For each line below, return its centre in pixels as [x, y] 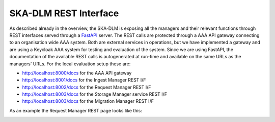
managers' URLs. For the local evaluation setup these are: [70, 64]
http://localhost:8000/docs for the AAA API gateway [77, 73]
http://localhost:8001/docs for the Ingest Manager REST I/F [84, 80]
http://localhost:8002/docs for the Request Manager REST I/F [87, 87]
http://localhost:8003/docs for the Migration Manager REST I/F [88, 101]
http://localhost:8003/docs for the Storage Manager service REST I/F [95, 94]
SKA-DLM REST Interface [64, 13]
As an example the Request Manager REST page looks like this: [76, 110]
